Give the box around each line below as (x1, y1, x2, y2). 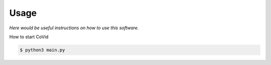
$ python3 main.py (20, 47, 65, 53)
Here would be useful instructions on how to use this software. (9, 25, 139, 31)
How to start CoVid (9, 34, 49, 40)
